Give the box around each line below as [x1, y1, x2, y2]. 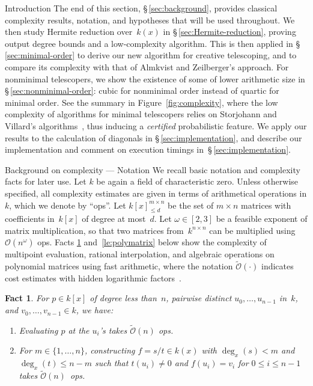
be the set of [168, 198, 214, 211]
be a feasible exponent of [216, 212, 308, 225]
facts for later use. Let [5, 175, 87, 188]
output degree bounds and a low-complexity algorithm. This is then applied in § [5, 37, 300, 49]
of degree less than [90, 292, 157, 304]
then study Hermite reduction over [5, 25, 133, 38]
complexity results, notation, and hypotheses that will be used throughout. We [5, 13, 295, 26]
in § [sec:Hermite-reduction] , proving [163, 25, 296, 38]
